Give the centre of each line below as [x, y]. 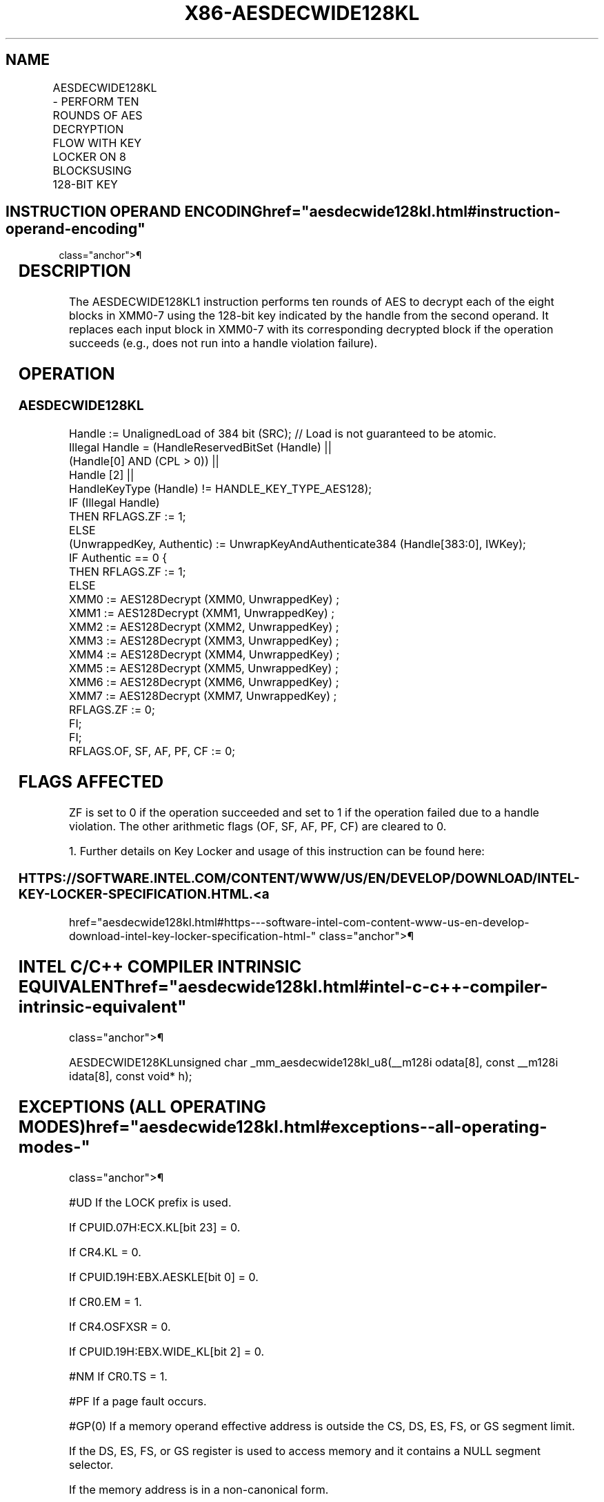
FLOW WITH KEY [97, 143]
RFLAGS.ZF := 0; [112, 709]
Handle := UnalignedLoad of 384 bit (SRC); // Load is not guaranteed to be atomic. [283, 433]
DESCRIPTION [74, 271]
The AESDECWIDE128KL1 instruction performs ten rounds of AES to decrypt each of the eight [312, 302]
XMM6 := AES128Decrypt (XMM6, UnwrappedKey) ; [204, 682]
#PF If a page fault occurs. [138, 1401]
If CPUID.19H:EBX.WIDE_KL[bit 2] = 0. [167, 1351]
